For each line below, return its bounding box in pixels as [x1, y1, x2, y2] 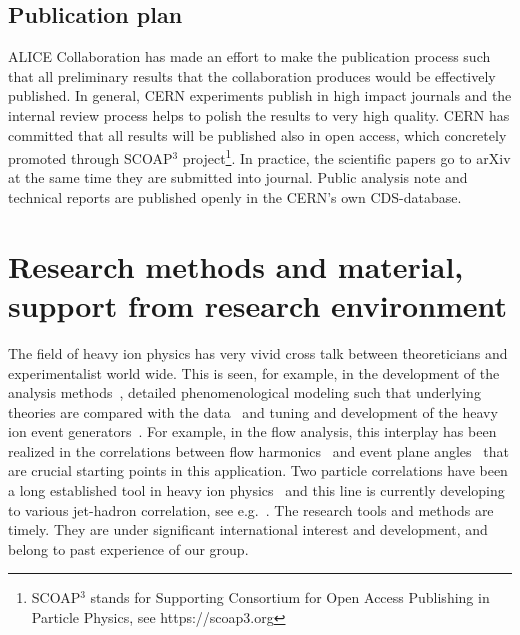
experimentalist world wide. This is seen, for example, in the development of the [8, 362, 500, 383]
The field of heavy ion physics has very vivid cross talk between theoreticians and [8, 342, 508, 363]
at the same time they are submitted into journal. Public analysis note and [8, 167, 468, 188]
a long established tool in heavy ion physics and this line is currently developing [8, 480, 505, 501]
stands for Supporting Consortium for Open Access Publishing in [90, 587, 490, 608]
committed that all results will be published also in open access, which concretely [8, 124, 507, 145]
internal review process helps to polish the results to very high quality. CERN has [8, 104, 510, 125]
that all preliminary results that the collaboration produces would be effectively [8, 65, 496, 86]
